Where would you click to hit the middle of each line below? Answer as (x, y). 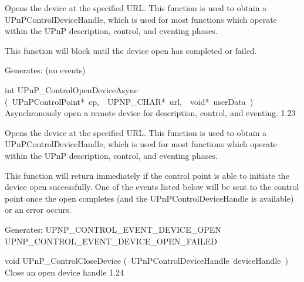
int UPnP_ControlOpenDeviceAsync (71, 89)
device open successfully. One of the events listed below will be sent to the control (152, 187)
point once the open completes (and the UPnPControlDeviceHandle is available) (149, 198)
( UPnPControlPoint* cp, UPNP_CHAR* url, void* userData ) (129, 101)
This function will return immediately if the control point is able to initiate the (147, 175)
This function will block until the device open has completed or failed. (131, 50)
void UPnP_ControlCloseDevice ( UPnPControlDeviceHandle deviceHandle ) (146, 261)
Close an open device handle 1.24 (65, 272)
